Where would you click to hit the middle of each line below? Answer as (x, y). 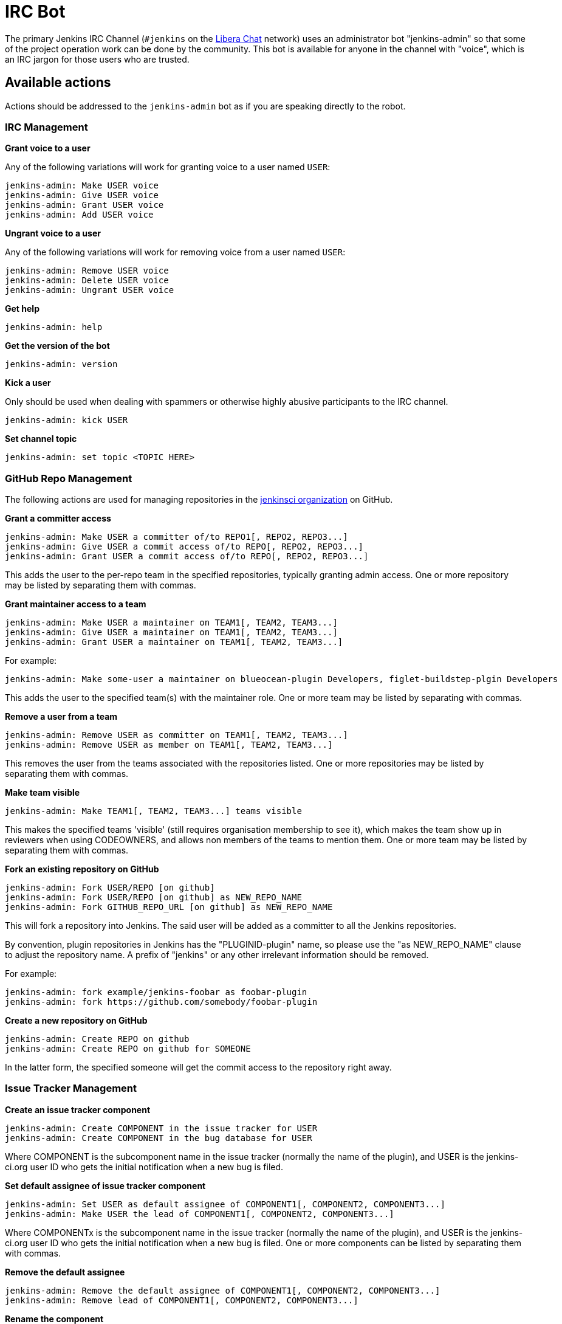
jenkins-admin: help (54, 327)
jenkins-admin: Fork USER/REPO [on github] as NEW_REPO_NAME (153, 898)
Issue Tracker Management (71, 1088)
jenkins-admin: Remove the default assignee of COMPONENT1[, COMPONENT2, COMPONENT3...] (223, 1290)
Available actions (58, 83)
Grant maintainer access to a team (76, 604)
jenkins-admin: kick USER (67, 420)
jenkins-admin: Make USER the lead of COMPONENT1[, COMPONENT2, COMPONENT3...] (200, 1214)
